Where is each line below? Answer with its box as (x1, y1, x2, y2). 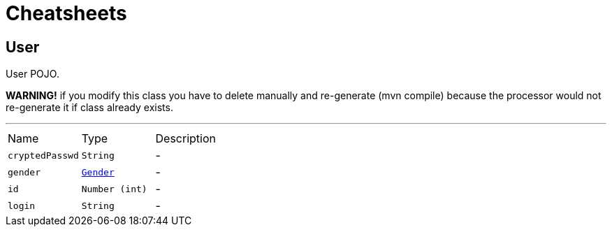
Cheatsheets (6, 1, 127, 25)
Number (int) (81, 183, 147, 194)
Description (155, 131, 216, 146)
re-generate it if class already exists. (6, 101, 173, 114)
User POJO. (6, 68, 59, 80)
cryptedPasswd (8, 150, 79, 161)
